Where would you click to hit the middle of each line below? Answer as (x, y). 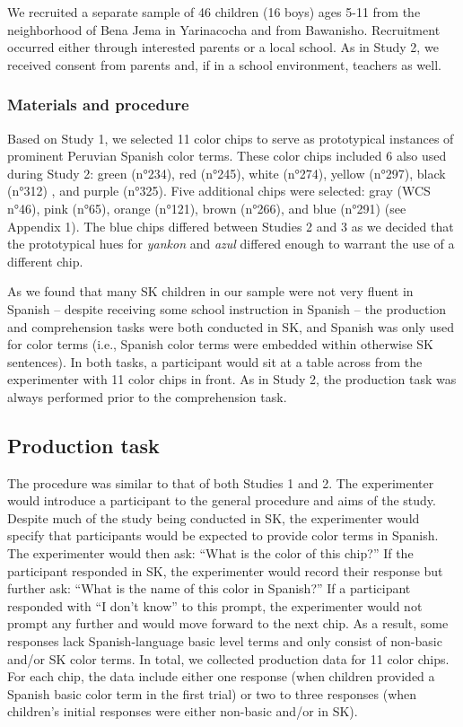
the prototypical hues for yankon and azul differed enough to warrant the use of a (231, 244)
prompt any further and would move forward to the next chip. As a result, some (228, 623)
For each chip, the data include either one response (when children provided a (221, 676)
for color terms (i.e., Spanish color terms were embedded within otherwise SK (221, 344)
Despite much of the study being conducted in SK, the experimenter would (214, 517)
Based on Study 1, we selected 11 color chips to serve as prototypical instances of (231, 138)
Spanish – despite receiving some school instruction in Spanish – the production (227, 308)
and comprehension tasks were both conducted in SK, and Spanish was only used (231, 326)
